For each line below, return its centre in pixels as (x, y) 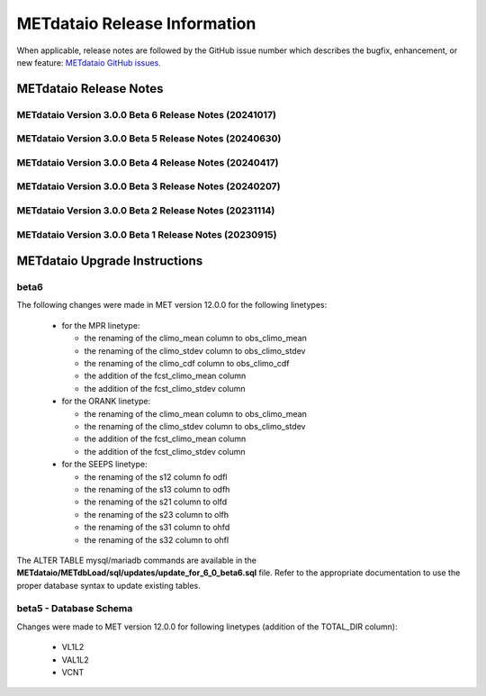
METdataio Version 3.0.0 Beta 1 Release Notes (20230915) (147, 234)
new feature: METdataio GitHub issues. (89, 62)
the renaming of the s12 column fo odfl (156, 476)
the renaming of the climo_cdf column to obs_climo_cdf (187, 364)
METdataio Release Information (136, 23)
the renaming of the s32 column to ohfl (157, 539)
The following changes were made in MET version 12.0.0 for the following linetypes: (172, 305)
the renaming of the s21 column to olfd (156, 502)
